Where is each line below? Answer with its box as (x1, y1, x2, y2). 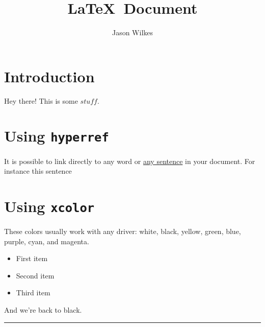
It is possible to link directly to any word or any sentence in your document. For (4, 155, 255, 166)
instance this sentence (4, 166, 72, 176)
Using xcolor (4, 195, 95, 216)
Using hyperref (4, 125, 109, 146)
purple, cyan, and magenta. (4, 236, 89, 246)
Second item (16, 270, 55, 281)
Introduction (4, 65, 95, 86)
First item (16, 253, 48, 264)
